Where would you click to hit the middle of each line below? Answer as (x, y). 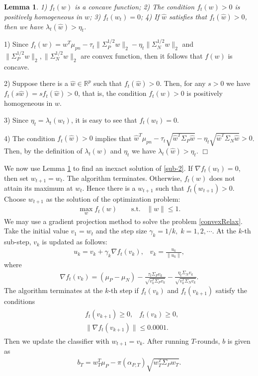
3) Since (16, 119)
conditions (20, 301)
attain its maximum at (39, 188)
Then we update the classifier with (57, 341)
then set (16, 178)
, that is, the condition (112, 93)
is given (239, 341)
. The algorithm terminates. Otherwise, (122, 178)
